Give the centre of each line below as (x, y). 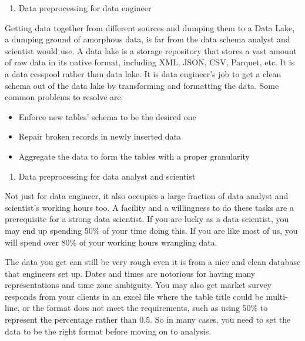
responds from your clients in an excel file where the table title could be (134, 296)
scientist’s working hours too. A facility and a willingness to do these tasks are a (149, 207)
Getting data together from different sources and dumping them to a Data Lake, (150, 27)
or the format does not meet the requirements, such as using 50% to (145, 308)
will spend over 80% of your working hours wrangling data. (111, 242)
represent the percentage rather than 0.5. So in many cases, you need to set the (148, 320)
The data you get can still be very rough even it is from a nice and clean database (153, 262)
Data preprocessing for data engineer (85, 8)
